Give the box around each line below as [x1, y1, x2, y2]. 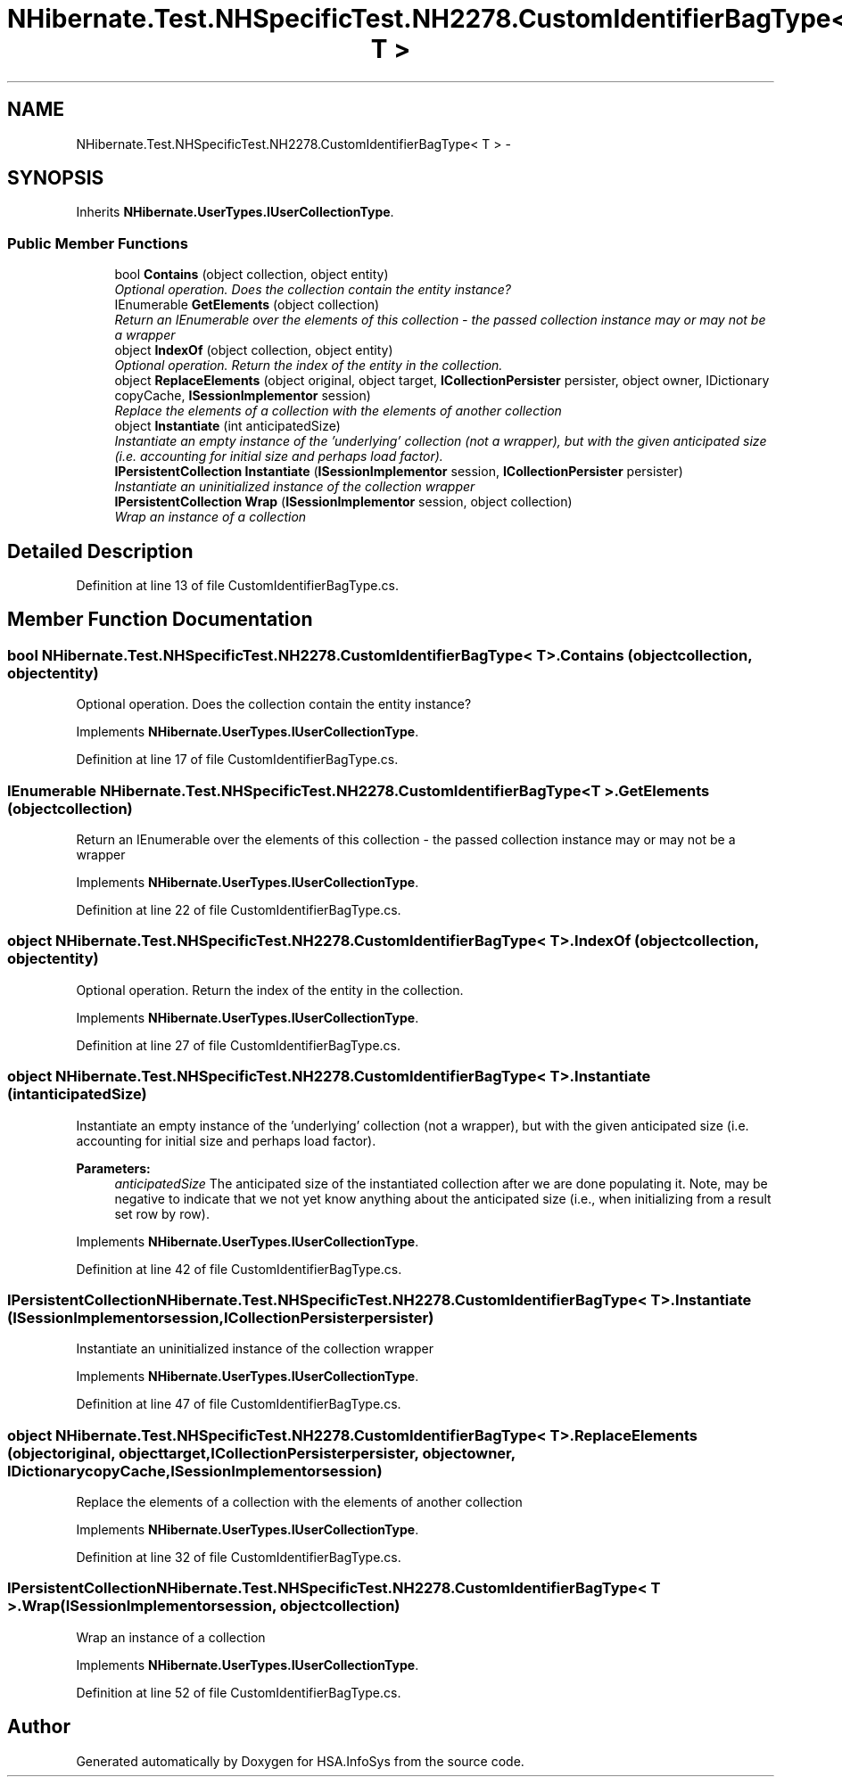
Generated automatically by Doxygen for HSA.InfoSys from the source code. [76, 1753, 524, 1769]
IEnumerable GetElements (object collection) [114, 297, 380, 313]
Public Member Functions [7, 234, 188, 252]
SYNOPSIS [7, 167, 104, 190]
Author [7, 1715, 70, 1739]
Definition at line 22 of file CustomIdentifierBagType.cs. [76, 902, 401, 917]
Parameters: [76, 1160, 151, 1176]
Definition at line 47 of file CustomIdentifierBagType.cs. [76, 1396, 401, 1412]
